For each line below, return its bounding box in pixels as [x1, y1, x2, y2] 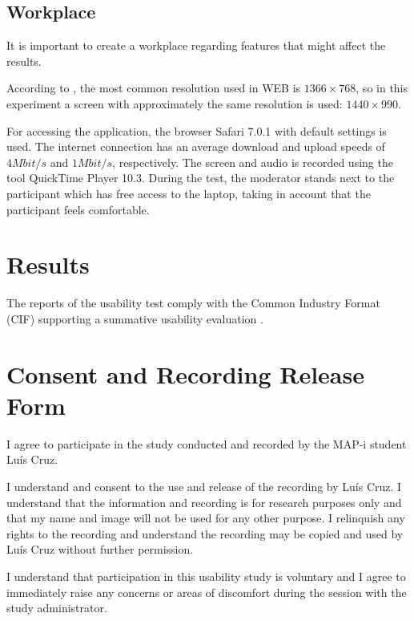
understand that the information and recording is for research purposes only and [6, 493, 402, 510]
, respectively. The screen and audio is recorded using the [112, 153, 393, 170]
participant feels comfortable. [6, 201, 150, 217]
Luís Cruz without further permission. [6, 541, 194, 558]
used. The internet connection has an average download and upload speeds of [6, 138, 385, 155]
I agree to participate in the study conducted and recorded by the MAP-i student [6, 435, 407, 452]
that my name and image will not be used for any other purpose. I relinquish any [6, 509, 405, 526]
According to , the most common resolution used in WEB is [6, 79, 301, 96]
